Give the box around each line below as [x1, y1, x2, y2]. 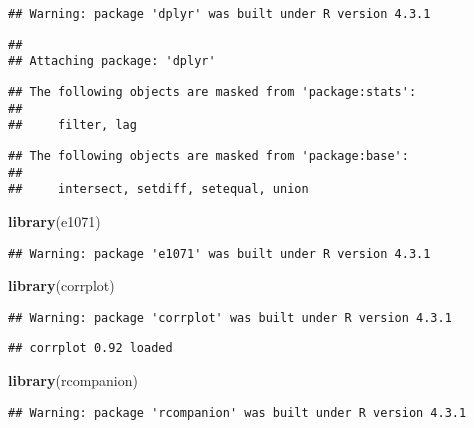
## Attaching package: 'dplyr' [8, 54, 216, 69]
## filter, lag [8, 118, 137, 133]
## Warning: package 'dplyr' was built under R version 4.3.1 [8, 7, 431, 21]
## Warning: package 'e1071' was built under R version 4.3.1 [8, 246, 431, 261]
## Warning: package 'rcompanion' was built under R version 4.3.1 [8, 405, 467, 420]
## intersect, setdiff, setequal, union [8, 182, 309, 197]
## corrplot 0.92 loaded [8, 341, 173, 356]
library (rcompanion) [8, 370, 138, 391]
